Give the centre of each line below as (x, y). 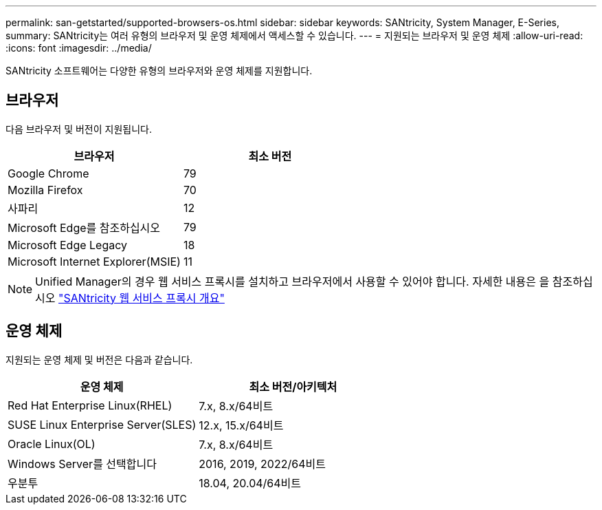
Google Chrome (48, 173)
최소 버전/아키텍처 (293, 386)
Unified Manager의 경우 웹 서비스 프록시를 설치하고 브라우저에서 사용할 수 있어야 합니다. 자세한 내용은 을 (292, 281)
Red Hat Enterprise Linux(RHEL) (90, 405)
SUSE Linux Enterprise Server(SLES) (102, 424)
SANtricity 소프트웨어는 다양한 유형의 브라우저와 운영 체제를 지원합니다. (159, 71)
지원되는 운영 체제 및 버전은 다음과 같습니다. (99, 359)
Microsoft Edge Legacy (68, 245)
